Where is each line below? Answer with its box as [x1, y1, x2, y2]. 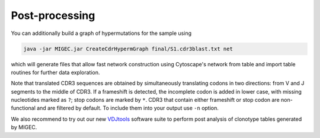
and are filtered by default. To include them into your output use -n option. [36, 104, 219, 112]
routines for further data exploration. [11, 69, 100, 76]
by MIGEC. [11, 124, 37, 131]
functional [11, 104, 36, 112]
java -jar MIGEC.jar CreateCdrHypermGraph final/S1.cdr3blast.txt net [23, 45, 233, 52]
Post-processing [11, 9, 95, 22]
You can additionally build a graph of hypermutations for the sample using [11, 30, 192, 37]
